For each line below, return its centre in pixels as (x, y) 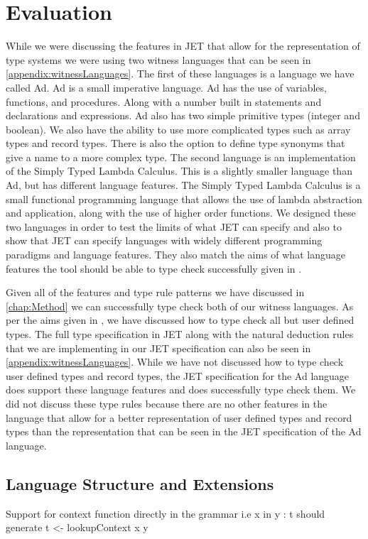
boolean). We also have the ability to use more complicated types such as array (178, 129)
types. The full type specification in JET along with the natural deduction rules (180, 334)
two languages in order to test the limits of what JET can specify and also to (174, 226)
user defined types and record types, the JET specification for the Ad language (178, 375)
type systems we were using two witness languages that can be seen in (158, 59)
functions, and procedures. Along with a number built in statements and (164, 101)
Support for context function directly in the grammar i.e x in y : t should (166, 513)
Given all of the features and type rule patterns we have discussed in (155, 292)
